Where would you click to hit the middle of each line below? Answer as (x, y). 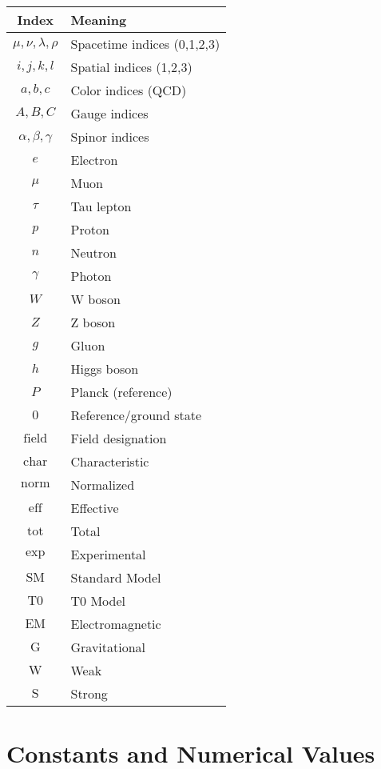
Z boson (93, 322)
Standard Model (116, 577)
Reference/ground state (136, 415)
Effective (95, 508)
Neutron (93, 252)
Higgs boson (105, 368)
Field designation (119, 438)
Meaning (99, 20)
